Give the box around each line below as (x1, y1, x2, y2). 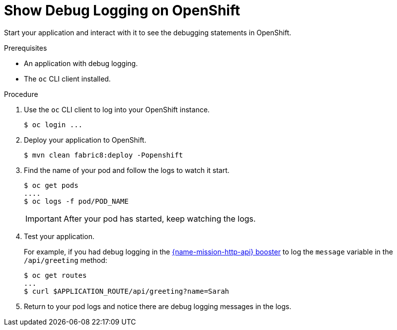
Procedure (4, 89, 38, 98)
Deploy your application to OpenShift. (24, 135, 147, 144)
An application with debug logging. (24, 59, 138, 68)
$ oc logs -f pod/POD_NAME (24, 197, 129, 205)
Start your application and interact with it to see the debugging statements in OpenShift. (4, 28, 292, 37)
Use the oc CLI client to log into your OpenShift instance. (24, 105, 210, 114)
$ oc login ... (24, 120, 83, 129)
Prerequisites (4, 43, 47, 52)
